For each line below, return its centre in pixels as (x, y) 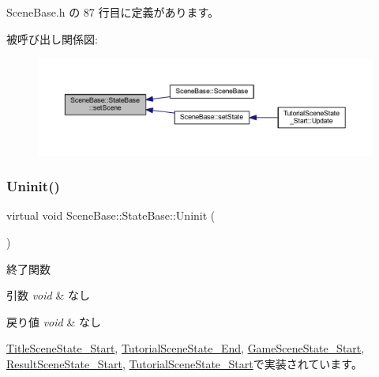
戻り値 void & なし (54, 321)
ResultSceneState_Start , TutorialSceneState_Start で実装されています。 (184, 363)
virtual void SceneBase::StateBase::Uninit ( (111, 215)
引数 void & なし (48, 295)
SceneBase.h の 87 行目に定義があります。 (113, 12)
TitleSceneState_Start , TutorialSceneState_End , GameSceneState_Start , (186, 348)
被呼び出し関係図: (52, 38)
